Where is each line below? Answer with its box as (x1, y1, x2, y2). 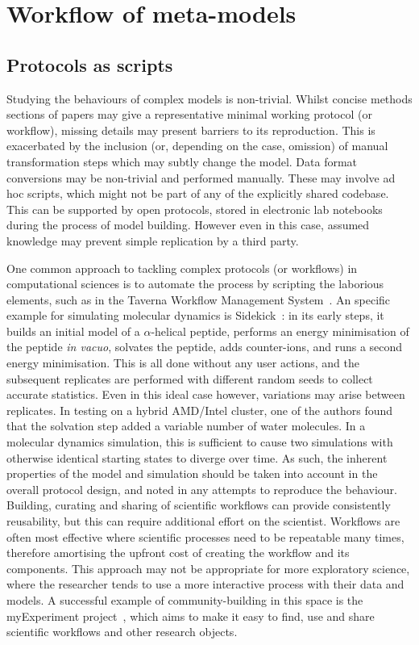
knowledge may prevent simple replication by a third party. (6, 232, 299, 249)
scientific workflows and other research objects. (6, 623, 238, 640)
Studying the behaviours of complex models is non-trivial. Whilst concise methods (6, 90, 413, 107)
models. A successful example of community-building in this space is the (6, 591, 363, 608)
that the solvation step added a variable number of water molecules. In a (6, 417, 366, 434)
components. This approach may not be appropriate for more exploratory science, (6, 559, 410, 576)
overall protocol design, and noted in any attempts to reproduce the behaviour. (6, 480, 397, 497)
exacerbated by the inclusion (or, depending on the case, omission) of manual (6, 137, 388, 154)
